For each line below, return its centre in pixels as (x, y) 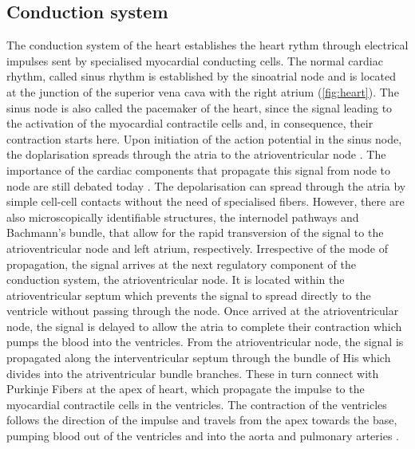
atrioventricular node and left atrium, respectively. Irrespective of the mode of (198, 248)
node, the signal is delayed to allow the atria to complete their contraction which (204, 326)
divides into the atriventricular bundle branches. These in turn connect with (193, 373)
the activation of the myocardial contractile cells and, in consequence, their (190, 123)
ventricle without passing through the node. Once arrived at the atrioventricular (203, 311)
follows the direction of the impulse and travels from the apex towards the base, (202, 420)
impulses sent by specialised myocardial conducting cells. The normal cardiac (195, 60)
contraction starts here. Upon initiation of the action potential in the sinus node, (204, 138)
